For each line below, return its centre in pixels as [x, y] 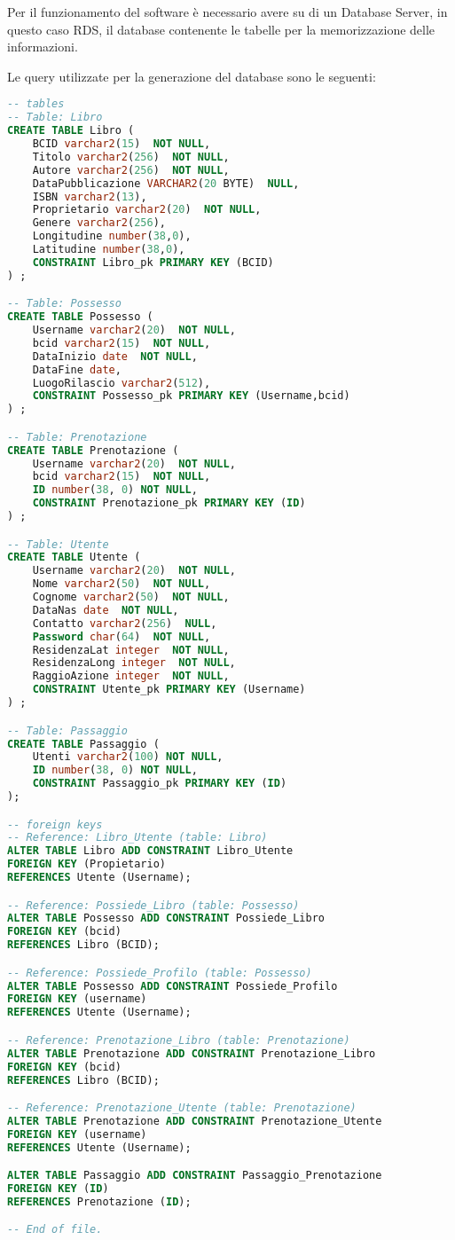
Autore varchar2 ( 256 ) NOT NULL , [131, 170]
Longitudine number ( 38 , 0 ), [112, 236]
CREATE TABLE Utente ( [74, 557]
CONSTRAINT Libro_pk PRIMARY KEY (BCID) [153, 262]
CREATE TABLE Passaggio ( [83, 744]
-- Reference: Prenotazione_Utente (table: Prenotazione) [182, 1108]
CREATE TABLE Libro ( [71, 131]
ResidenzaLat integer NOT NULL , [131, 650]
